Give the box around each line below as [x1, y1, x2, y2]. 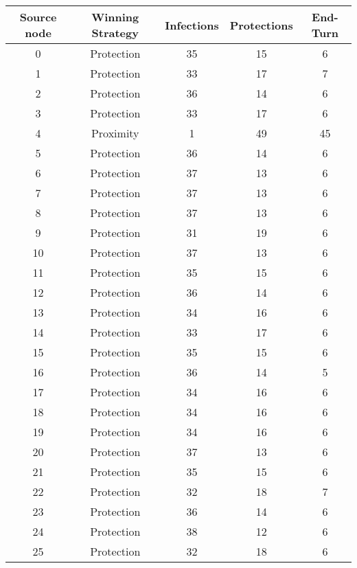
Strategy [91, 25, 139, 41]
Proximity [91, 125, 139, 141]
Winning [91, 9, 139, 25]
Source [19, 9, 57, 25]
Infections [165, 16, 219, 33]
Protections [229, 16, 293, 33]
